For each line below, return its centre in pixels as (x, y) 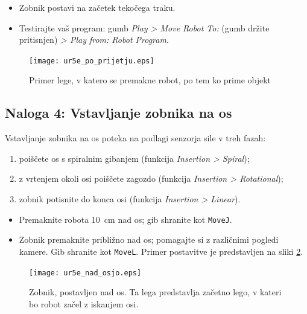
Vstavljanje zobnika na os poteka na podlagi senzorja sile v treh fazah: (135, 138)
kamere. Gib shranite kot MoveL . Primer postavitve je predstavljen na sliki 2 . (161, 251)
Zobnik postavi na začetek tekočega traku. (97, 7)
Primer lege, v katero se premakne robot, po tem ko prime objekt (150, 80)
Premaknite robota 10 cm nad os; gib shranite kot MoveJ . (125, 219)
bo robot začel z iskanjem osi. (84, 303)
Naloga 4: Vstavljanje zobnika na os (119, 113)
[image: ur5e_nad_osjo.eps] (85, 273)
